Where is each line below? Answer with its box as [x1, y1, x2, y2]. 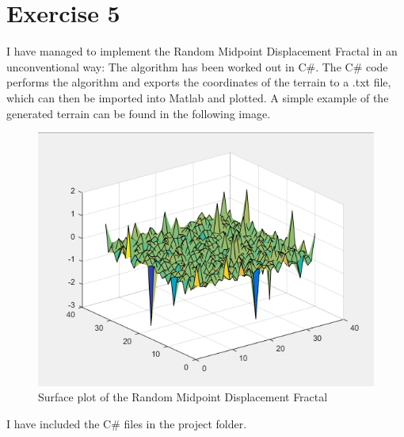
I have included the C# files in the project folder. [6, 415, 247, 431]
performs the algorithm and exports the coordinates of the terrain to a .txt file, [6, 74, 391, 90]
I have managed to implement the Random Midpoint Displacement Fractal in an [6, 43, 398, 59]
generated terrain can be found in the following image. [6, 105, 271, 121]
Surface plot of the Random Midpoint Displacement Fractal [38, 389, 328, 405]
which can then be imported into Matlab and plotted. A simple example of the [6, 89, 389, 105]
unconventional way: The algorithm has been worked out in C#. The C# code [6, 58, 388, 75]
